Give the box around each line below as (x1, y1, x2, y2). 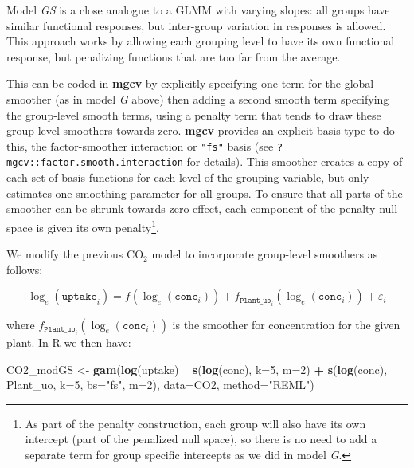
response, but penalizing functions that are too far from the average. (6, 48, 341, 65)
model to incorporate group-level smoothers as (151, 246, 378, 262)
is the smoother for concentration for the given (172, 316, 400, 332)
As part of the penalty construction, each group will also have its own (25, 415, 366, 431)
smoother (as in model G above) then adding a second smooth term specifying (6, 90, 389, 107)
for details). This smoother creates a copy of (186, 153, 403, 170)
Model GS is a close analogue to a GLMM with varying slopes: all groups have (6, 2, 390, 18)
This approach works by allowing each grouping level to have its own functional (6, 33, 395, 49)
